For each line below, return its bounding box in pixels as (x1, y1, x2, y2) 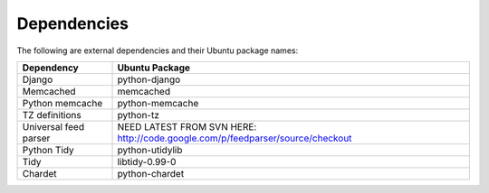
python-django (117, 73, 181, 86)
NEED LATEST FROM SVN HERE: (117, 120, 257, 133)
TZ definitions (22, 108, 81, 121)
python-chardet (117, 167, 185, 179)
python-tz (117, 108, 160, 121)
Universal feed (22, 120, 85, 133)
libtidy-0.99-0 (117, 155, 177, 168)
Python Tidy (22, 143, 74, 156)
